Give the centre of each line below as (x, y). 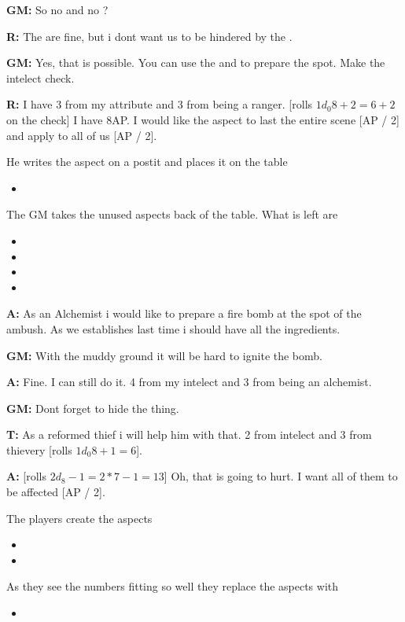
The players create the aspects (79, 518)
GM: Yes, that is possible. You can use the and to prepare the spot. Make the (196, 63)
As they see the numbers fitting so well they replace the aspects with (173, 586)
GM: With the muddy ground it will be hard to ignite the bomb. (164, 355)
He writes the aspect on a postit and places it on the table (147, 162)
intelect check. (40, 77)
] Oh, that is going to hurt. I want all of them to (281, 476)
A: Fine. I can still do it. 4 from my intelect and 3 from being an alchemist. (189, 382)
